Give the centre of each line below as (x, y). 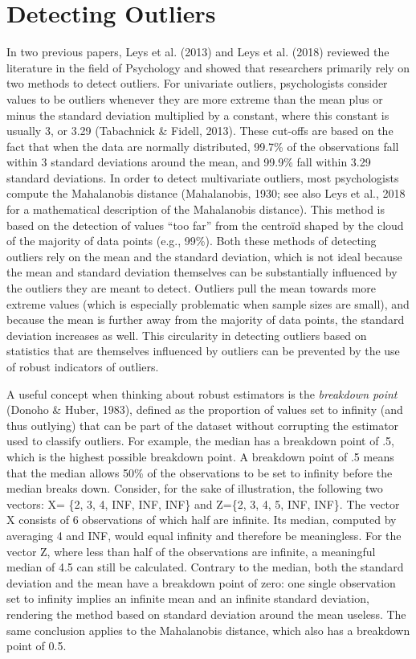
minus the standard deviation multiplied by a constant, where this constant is (198, 115)
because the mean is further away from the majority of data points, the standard (206, 319)
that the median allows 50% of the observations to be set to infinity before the (200, 472)
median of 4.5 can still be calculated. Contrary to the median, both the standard (205, 567)
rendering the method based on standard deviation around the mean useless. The (206, 614)
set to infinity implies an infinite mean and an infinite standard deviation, (188, 598)
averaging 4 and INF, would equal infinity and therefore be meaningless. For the (204, 535)
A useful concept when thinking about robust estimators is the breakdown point (202, 393)
